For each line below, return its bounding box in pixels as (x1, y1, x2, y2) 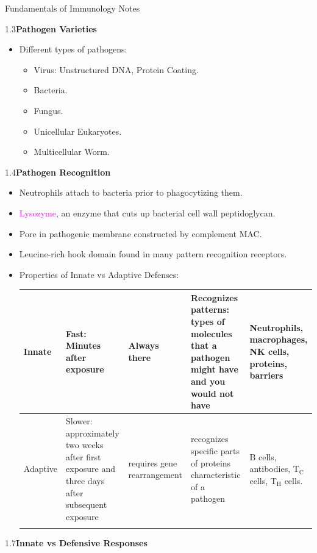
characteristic (191, 468, 241, 481)
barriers (249, 369, 283, 382)
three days (66, 474, 105, 487)
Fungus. (34, 104, 63, 116)
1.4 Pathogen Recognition (5, 165, 111, 178)
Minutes (66, 339, 101, 352)
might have (191, 363, 238, 376)
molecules (191, 327, 232, 340)
